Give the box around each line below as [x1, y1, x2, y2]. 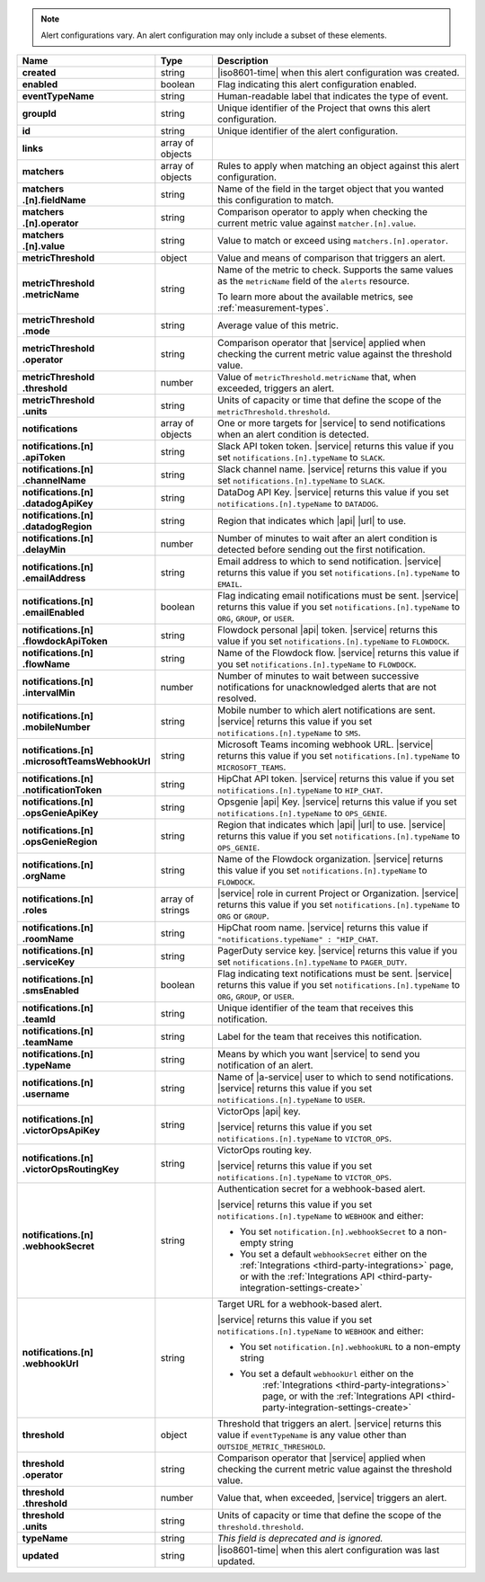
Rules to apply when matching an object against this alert [216, 159, 460, 172]
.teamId [22, 1012, 56, 1025]
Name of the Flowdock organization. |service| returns [216, 852, 444, 865]
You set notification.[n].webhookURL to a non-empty [239, 1340, 462, 1353]
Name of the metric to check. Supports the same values [216, 263, 454, 276]
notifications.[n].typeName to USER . [216, 1093, 366, 1106]
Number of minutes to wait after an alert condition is [216, 531, 437, 544]
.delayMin [22, 543, 66, 555]
